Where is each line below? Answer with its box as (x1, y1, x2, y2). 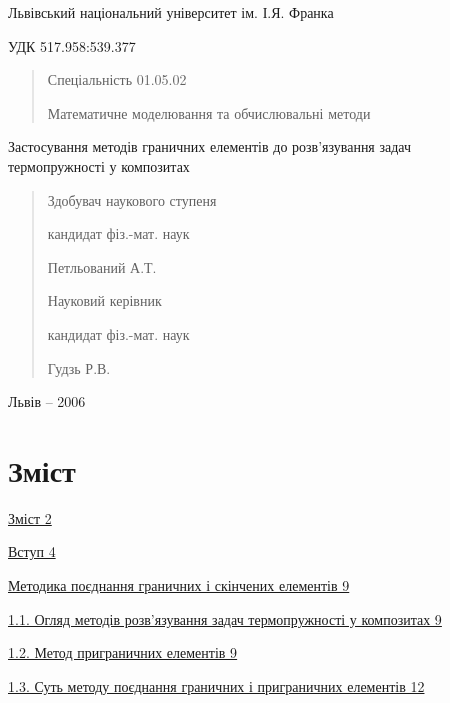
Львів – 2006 (8, 391, 86, 412)
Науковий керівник (47, 290, 162, 311)
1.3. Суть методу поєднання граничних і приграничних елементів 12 (8, 675, 425, 696)
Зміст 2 (8, 507, 52, 528)
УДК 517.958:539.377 (8, 35, 136, 56)
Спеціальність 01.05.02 (47, 69, 187, 90)
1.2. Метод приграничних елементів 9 (8, 642, 238, 663)
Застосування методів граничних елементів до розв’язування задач (8, 136, 412, 157)
